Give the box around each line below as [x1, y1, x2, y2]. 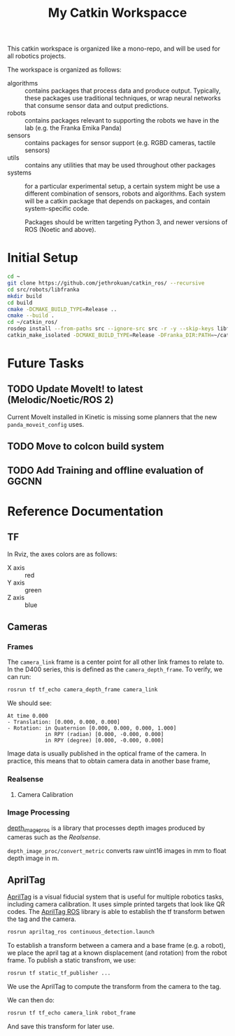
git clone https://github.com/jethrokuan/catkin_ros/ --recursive [7, 280, 205, 287]
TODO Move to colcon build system [7, 440, 164, 453]
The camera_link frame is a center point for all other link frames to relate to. [7, 657, 225, 667]
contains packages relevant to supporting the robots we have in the [24, 116, 220, 125]
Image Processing [7, 807, 70, 817]
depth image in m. [7, 854, 59, 862]
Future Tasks [7, 355, 85, 372]
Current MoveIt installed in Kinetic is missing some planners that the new [7, 412, 218, 421]
